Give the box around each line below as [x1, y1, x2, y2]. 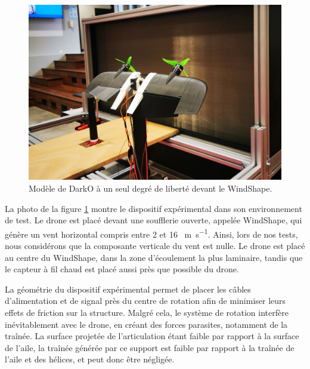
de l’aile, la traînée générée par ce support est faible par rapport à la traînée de [5, 341, 294, 353]
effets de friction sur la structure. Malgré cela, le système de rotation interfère [5, 306, 289, 319]
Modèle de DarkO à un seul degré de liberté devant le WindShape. [29, 182, 272, 195]
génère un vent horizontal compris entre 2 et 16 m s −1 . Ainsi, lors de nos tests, [5, 226, 298, 240]
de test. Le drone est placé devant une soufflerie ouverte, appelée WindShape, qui [5, 214, 302, 226]
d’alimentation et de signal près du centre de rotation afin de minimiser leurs [5, 294, 286, 307]
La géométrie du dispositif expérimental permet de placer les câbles [5, 282, 251, 295]
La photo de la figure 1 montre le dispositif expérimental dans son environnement [5, 202, 302, 214]
